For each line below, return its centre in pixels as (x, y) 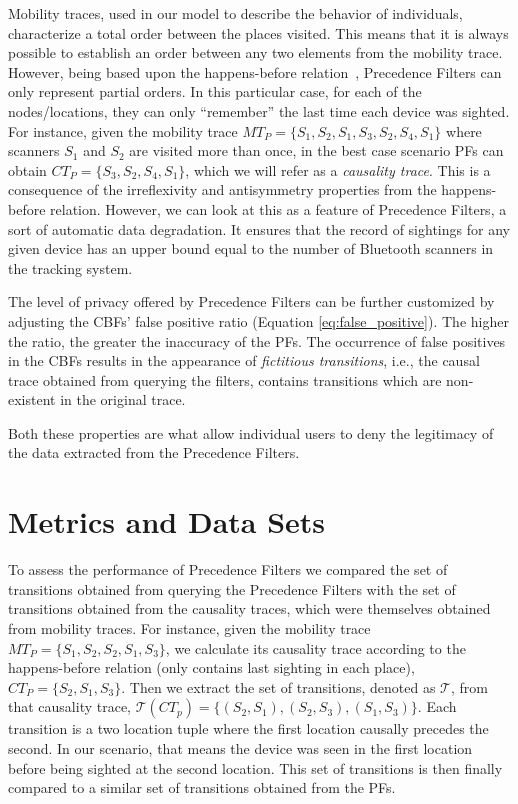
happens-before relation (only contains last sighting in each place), (211, 667)
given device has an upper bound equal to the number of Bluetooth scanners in (251, 248)
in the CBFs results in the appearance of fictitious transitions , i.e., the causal (244, 360)
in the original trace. (123, 399)
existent (32, 399)
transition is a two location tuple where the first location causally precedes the (248, 728)
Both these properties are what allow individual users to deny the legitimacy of (251, 432)
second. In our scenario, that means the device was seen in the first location (240, 747)
